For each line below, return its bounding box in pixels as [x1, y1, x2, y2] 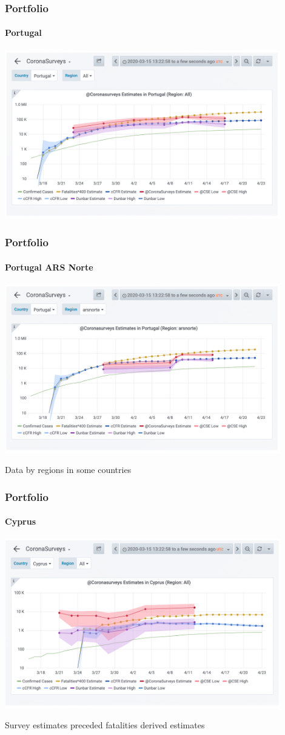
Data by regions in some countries [5, 463, 132, 476]
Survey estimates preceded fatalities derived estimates [5, 719, 205, 731]
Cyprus [5, 515, 36, 528]
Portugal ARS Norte [5, 260, 93, 273]
